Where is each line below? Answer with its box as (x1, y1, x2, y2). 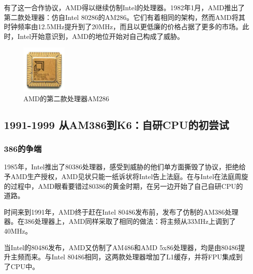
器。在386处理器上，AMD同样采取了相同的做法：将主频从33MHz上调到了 (4, 216, 236, 226)
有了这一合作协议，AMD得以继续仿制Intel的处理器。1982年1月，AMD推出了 (4, 2, 245, 12)
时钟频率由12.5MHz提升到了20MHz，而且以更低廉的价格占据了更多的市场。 (4, 21, 242, 32)
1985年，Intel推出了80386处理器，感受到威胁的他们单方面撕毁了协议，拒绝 (4, 162, 239, 172)
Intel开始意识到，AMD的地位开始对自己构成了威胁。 (17, 31, 184, 41)
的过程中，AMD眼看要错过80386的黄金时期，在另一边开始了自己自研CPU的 (4, 181, 243, 191)
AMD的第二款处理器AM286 (23, 93, 109, 103)
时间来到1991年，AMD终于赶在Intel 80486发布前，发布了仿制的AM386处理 (4, 206, 239, 217)
